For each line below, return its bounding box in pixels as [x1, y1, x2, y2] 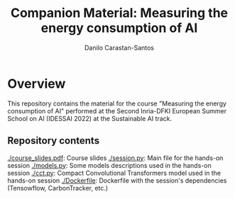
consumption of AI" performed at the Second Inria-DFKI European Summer [7, 106, 227, 115]
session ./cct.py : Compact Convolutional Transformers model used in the [7, 169, 222, 177]
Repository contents [7, 135, 100, 147]
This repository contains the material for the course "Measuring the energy [7, 99, 227, 108]
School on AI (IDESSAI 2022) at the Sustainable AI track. [7, 114, 173, 123]
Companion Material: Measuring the [10, 5, 229, 21]
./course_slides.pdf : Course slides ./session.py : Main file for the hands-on [7, 154, 224, 162]
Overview [7, 76, 66, 91]
